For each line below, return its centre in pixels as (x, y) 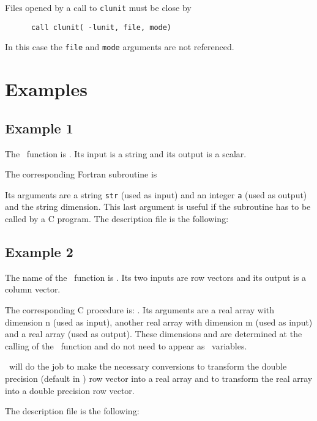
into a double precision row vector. (70, 390)
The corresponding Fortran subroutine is (81, 174)
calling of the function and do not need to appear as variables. (126, 345)
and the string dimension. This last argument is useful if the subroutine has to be (158, 207)
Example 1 (39, 128)
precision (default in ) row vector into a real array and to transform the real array (159, 378)
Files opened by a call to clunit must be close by (98, 7)
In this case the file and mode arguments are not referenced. (120, 47)
